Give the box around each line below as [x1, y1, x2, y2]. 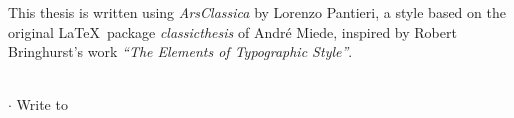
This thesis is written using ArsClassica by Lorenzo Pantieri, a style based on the [8, 2, 506, 22]
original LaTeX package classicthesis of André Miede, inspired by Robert [8, 21, 457, 42]
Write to [16, 94, 68, 115]
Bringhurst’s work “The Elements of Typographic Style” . [8, 41, 353, 62]
